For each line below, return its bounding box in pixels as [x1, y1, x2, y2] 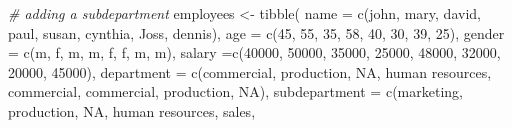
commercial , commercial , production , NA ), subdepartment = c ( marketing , [8, 81, 463, 102]
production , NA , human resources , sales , [8, 100, 256, 121]
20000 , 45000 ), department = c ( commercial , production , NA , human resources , [8, 61, 492, 82]
